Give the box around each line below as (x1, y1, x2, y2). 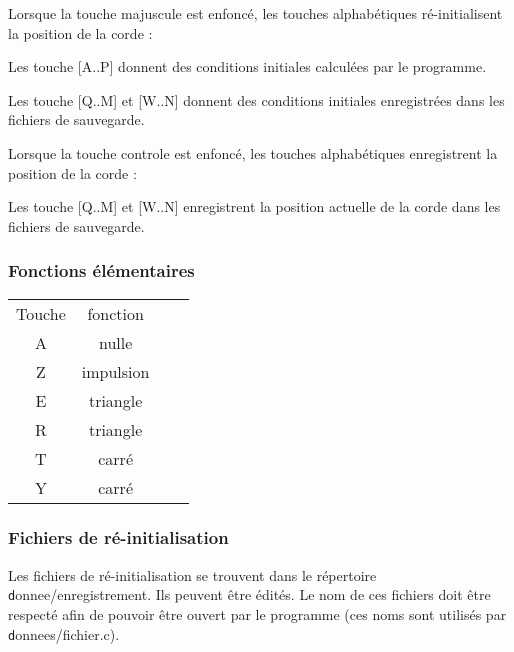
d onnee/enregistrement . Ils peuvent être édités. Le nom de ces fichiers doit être (8, 584, 491, 605)
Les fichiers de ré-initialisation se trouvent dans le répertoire (8, 564, 377, 585)
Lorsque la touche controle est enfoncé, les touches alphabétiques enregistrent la (8, 142, 498, 163)
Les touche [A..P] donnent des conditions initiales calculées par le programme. (8, 56, 487, 77)
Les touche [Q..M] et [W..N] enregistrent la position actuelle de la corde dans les (8, 196, 501, 217)
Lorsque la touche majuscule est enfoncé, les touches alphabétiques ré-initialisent (8, 3, 503, 23)
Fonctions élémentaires (8, 258, 195, 283)
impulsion (81, 359, 150, 383)
